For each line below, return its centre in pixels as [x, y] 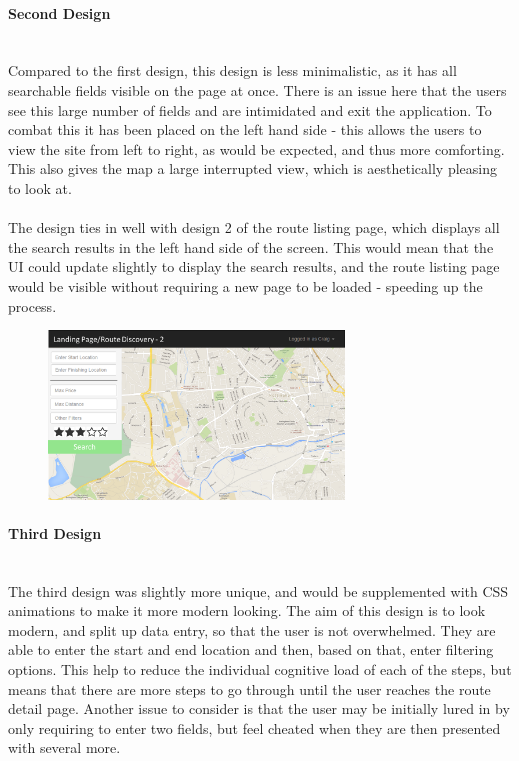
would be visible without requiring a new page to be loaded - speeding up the [245, 285]
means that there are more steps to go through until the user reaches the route [249, 688]
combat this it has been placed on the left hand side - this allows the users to [245, 129]
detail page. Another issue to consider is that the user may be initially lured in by [259, 708]
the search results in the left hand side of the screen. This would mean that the [251, 246]
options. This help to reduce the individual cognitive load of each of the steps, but [260, 669]
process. [32, 305]
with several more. [64, 747]
